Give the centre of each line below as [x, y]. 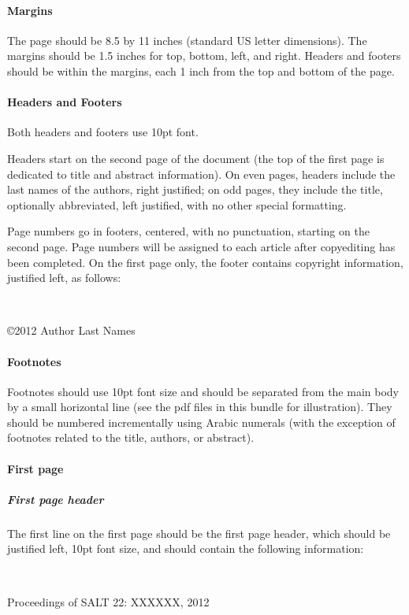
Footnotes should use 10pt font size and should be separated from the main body [203, 391]
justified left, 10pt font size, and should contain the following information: [186, 548]
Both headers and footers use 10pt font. [103, 132]
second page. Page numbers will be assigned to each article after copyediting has [201, 246]
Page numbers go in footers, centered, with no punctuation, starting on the [188, 231]
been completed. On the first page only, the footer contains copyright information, [205, 262]
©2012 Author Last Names [71, 330]
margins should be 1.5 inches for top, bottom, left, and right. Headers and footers [204, 56]
